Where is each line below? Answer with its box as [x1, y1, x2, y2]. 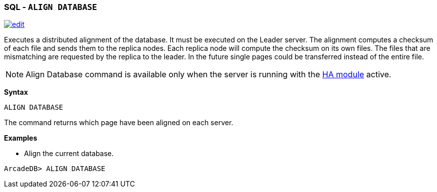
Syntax [4, 88, 28, 97]
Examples [4, 134, 38, 143]
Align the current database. [24, 149, 114, 158]
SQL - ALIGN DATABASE [4, 2, 97, 12]
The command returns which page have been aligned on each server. [4, 118, 233, 127]
